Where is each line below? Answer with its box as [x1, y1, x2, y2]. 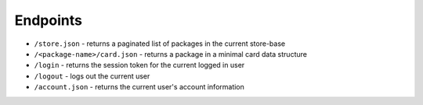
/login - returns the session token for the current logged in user [34, 61, 245, 70]
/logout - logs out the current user [34, 71, 150, 81]
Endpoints [14, 12, 82, 29]
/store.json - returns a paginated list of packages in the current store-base [34, 39, 286, 48]
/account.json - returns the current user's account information [34, 82, 244, 92]
